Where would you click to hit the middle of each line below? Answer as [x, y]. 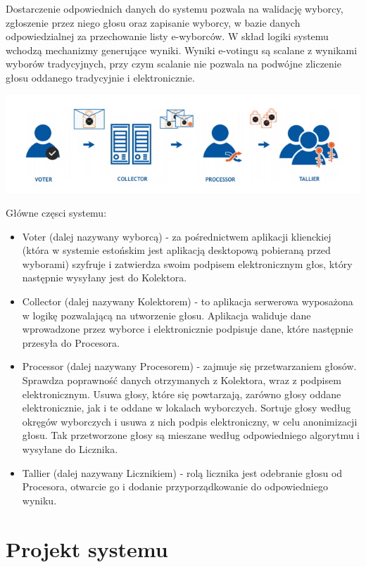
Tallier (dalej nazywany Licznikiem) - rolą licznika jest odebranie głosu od [182, 472]
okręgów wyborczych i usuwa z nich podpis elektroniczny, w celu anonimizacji [190, 421]
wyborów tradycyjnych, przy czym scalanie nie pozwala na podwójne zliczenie [173, 64]
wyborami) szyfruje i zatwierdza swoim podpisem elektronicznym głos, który [187, 263]
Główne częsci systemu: [56, 213]
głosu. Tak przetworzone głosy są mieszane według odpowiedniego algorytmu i [191, 435]
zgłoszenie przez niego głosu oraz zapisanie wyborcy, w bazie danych [153, 22]
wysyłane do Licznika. [70, 448]
